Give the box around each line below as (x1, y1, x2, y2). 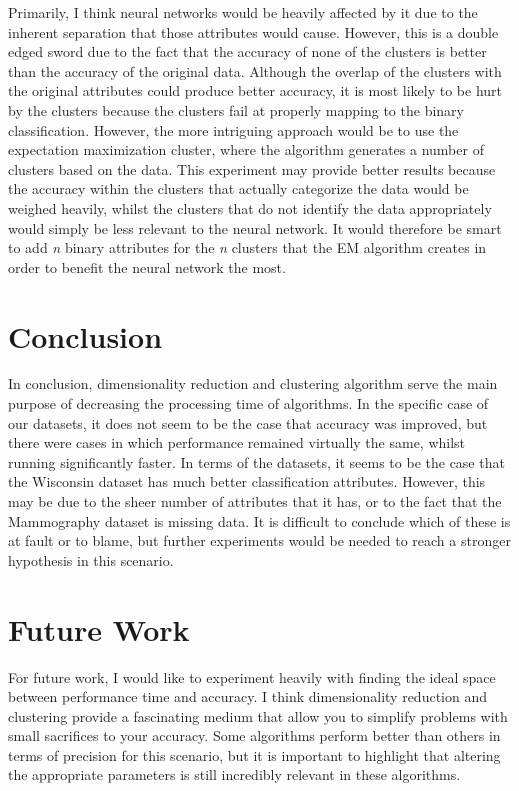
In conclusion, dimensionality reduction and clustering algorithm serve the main (8, 373, 498, 394)
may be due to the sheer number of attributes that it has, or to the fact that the (8, 491, 502, 511)
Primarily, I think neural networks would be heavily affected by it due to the (8, 2, 478, 22)
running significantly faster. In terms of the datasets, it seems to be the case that (8, 451, 505, 472)
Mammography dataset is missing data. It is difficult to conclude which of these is (8, 510, 511, 531)
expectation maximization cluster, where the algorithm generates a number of (8, 139, 484, 160)
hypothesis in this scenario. (8, 549, 174, 570)
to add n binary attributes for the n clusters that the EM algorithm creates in (8, 237, 487, 258)
